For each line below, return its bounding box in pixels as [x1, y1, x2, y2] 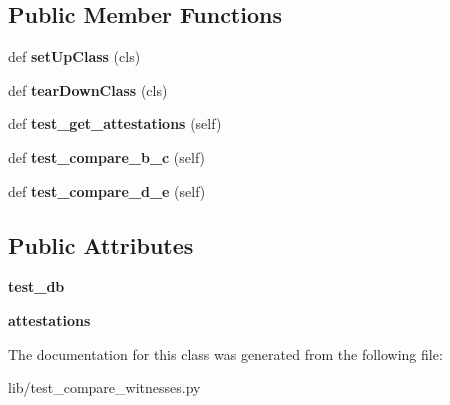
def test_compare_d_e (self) [8, 180, 206, 201]
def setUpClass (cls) [8, 46, 141, 67]
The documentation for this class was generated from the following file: [8, 343, 443, 364]
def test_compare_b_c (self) [8, 146, 206, 167]
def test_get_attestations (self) [8, 113, 222, 134]
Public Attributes [8, 229, 194, 260]
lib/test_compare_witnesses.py [8, 377, 201, 398]
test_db [8, 276, 65, 297]
